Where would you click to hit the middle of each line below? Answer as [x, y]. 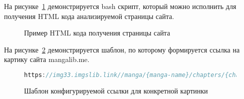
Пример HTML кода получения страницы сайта [97, 33]
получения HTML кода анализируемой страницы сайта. [89, 16]
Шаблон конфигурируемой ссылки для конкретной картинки [116, 90]
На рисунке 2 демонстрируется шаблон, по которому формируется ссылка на [122, 49]
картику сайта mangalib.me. [47, 59]
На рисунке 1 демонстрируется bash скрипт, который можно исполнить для [120, 6]
